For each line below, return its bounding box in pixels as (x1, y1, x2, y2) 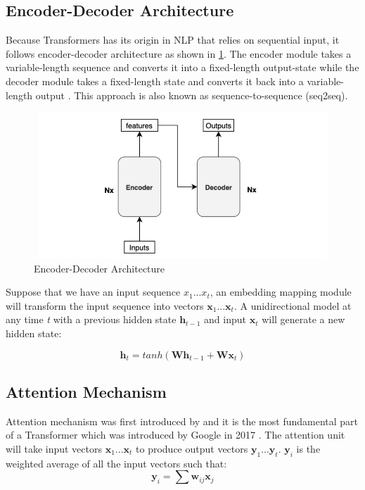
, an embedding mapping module (210, 284, 352, 299)
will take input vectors (6, 441, 103, 456)
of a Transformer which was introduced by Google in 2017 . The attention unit (6, 427, 345, 442)
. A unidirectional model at (233, 298, 352, 313)
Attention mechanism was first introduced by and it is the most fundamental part (6, 413, 359, 428)
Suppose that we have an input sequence (6, 284, 181, 299)
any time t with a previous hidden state (6, 312, 177, 327)
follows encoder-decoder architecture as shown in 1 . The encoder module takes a (6, 46, 352, 61)
